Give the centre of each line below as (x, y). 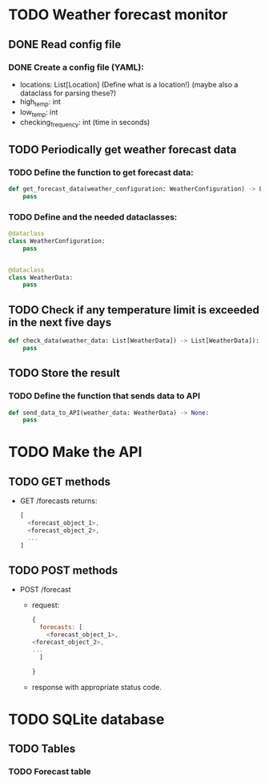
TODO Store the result (64, 373)
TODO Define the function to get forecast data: (101, 172)
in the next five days (60, 322)
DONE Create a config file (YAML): (76, 67)
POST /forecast (45, 590)
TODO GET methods (59, 481)
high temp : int (40, 102)
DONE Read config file (65, 44)
